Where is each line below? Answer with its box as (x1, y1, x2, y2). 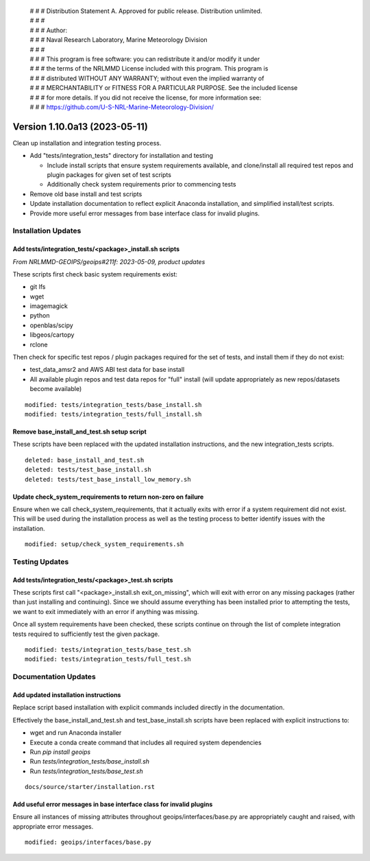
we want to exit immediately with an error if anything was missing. (12, 607, 199, 615)
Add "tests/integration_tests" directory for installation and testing (29, 152, 214, 160)
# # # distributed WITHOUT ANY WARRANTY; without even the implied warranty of (29, 74, 264, 82)
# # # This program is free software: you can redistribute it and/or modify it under (29, 55, 260, 63)
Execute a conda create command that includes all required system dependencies (29, 738, 262, 746)
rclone (29, 340, 48, 349)
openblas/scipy (29, 321, 73, 329)
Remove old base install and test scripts (29, 189, 143, 198)
